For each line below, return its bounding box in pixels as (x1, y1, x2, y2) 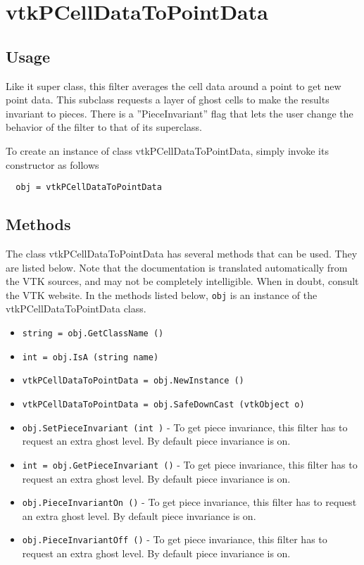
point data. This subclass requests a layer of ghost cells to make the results (6, 92, 330, 107)
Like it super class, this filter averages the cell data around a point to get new (6, 78, 341, 93)
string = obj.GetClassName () (22, 329, 164, 339)
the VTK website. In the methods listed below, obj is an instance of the (6, 287, 318, 302)
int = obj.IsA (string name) (22, 352, 159, 362)
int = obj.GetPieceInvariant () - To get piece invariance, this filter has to (22, 457, 358, 471)
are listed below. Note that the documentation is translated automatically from (6, 260, 348, 274)
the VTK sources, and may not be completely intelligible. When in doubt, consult (6, 274, 359, 288)
